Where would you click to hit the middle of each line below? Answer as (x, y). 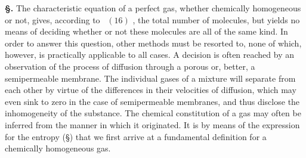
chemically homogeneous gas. (58, 148)
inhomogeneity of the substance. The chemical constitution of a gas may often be (153, 113)
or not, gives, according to (52, 19)
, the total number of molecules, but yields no (216, 19)
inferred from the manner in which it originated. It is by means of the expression (152, 124)
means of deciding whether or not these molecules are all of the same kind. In (146, 31)
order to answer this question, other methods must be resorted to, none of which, (153, 43)
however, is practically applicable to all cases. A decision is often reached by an (150, 55)
